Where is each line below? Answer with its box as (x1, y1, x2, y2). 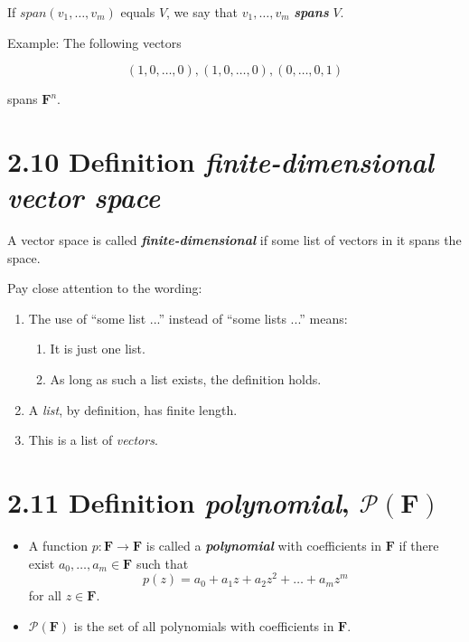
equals (120, 3, 155, 21)
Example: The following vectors (7, 33, 182, 52)
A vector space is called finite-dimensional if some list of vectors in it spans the (7, 231, 462, 250)
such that (136, 553, 189, 572)
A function (28, 535, 89, 554)
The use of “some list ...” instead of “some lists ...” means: (28, 308, 348, 327)
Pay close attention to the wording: (7, 279, 202, 297)
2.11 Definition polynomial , (7, 484, 350, 522)
